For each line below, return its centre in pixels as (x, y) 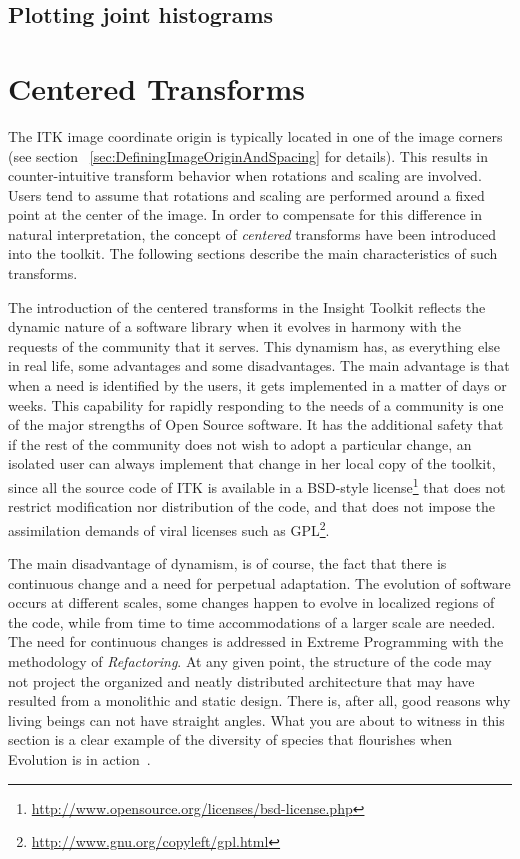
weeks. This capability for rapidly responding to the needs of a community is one (256, 404)
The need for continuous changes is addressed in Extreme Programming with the (256, 641)
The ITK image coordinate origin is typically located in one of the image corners (255, 135)
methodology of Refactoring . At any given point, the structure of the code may (250, 661)
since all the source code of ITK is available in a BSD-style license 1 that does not (257, 485)
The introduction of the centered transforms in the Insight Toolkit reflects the (247, 306)
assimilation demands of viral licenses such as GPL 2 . (169, 528)
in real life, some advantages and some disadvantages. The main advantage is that (259, 365)
